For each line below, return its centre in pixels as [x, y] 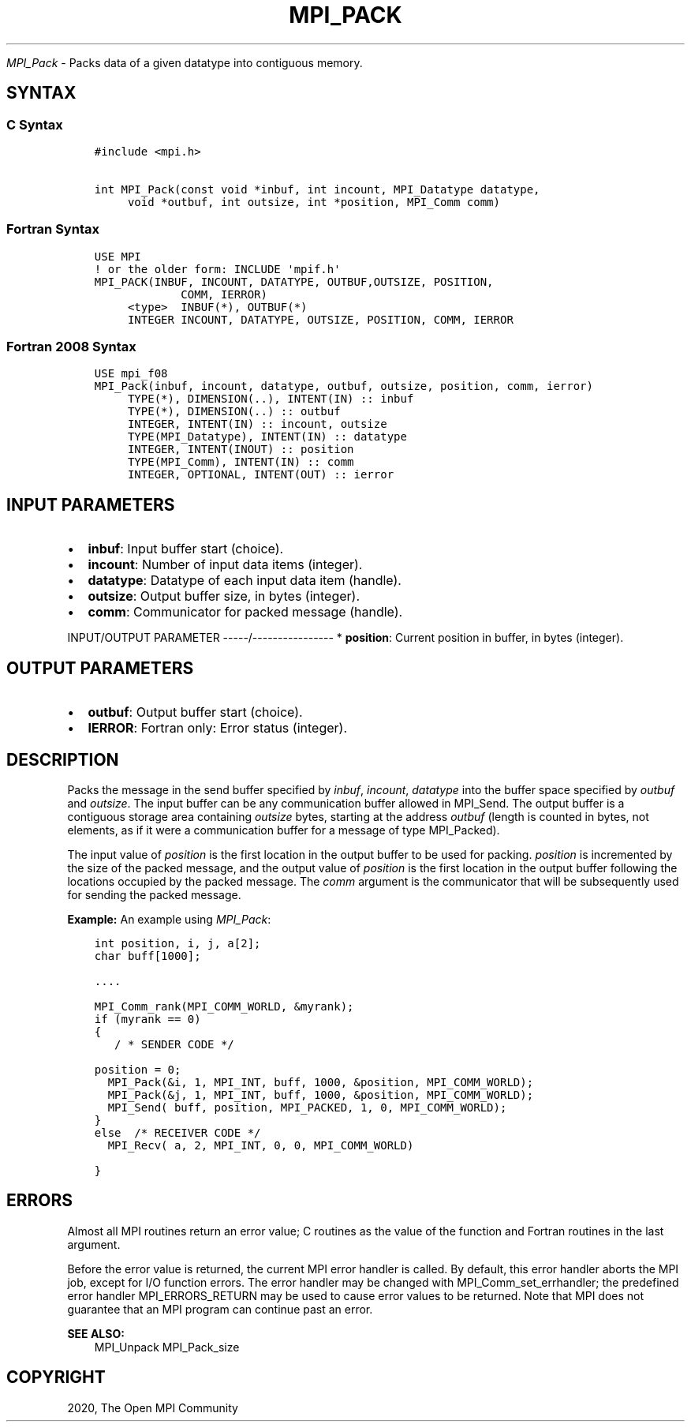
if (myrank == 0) [148, 1019]
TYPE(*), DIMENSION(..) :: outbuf [234, 412]
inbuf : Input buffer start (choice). [186, 549]
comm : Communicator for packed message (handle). [245, 612]
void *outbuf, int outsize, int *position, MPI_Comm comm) [314, 202]
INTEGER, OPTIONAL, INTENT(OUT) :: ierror [261, 475]
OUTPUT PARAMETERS [100, 668]
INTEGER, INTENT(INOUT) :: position [241, 450]
